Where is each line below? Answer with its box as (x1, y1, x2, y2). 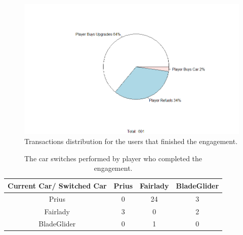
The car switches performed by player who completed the (24, 153, 202, 163)
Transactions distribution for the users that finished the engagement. (24, 136, 238, 147)
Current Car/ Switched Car (8, 180, 107, 191)
